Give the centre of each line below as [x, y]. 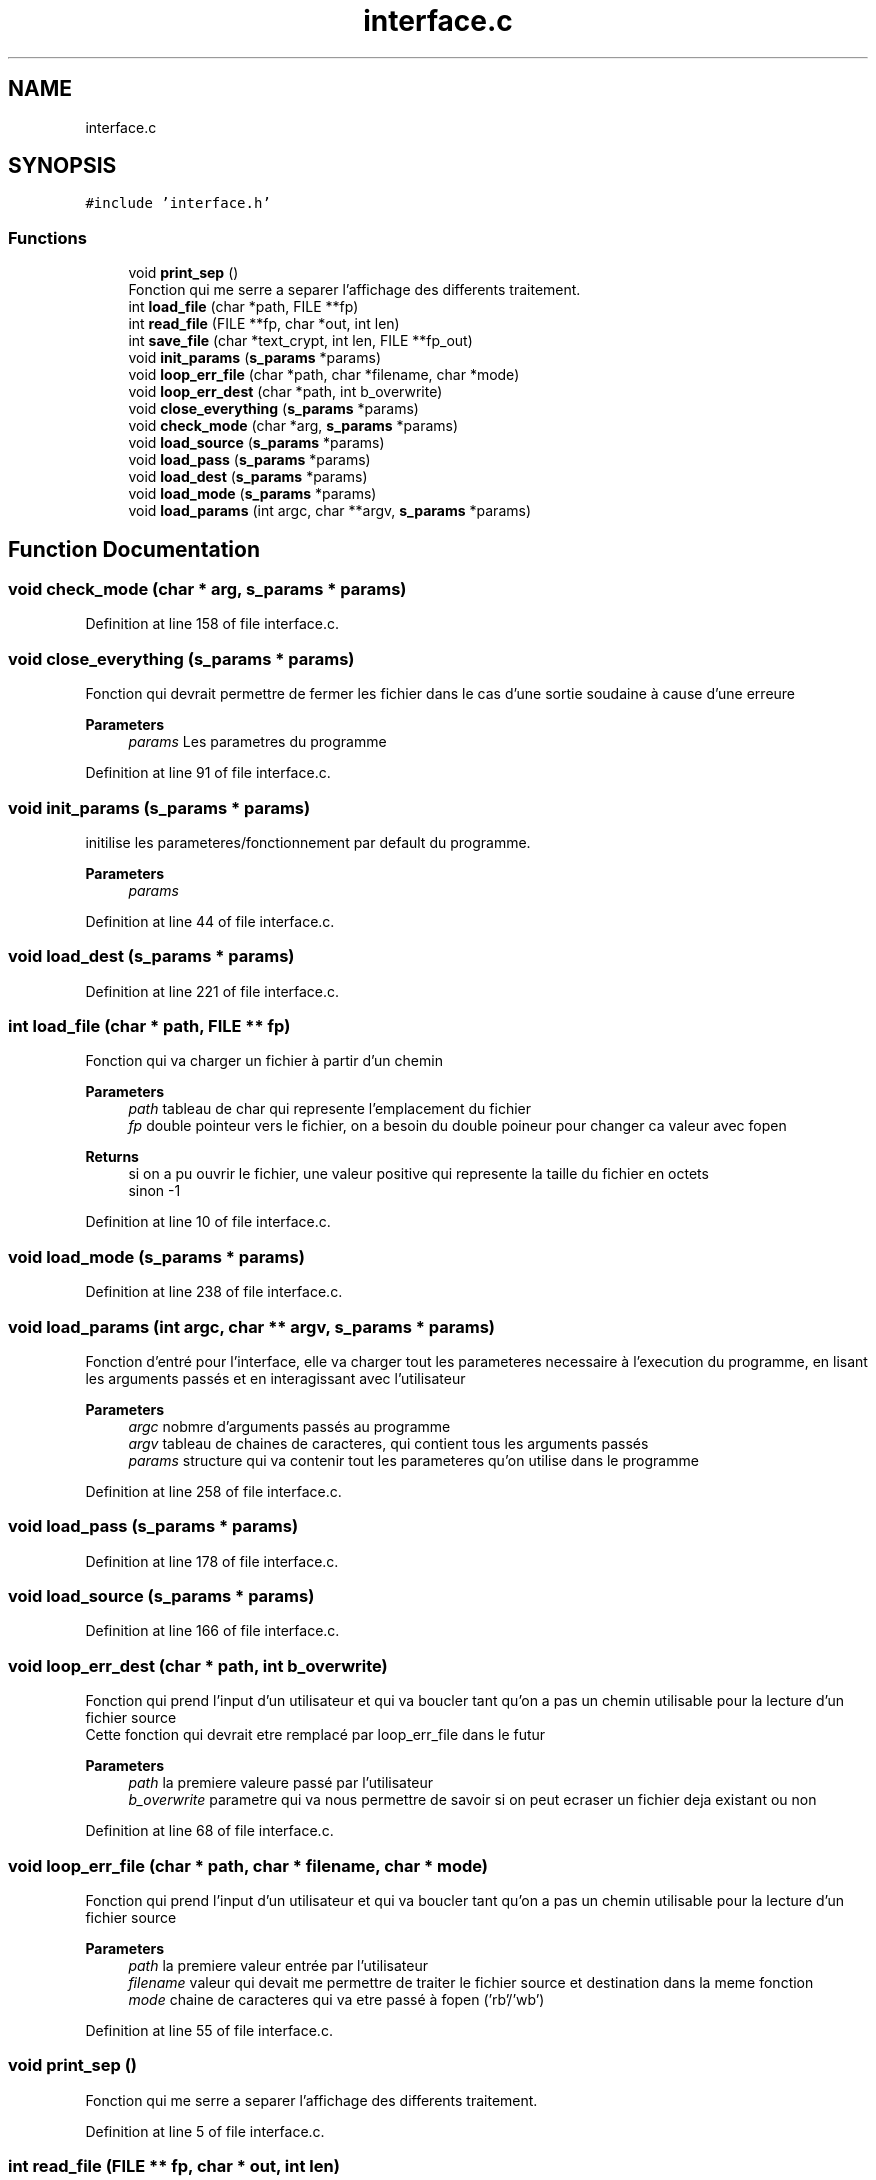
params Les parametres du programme [257, 742]
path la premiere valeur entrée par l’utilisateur [278, 1965]
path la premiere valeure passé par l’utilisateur [281, 1783]
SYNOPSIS [62, 166]
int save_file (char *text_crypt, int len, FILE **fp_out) [300, 341]
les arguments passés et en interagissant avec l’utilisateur [275, 1378]
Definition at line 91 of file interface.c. [208, 773]
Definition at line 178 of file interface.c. [212, 1561]
